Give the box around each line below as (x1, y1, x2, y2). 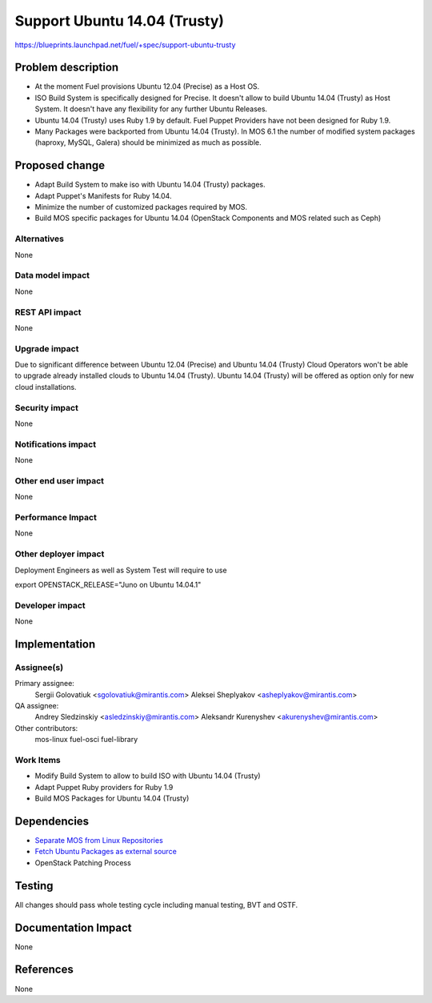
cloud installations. (14, 382, 77, 391)
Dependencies (14, 814, 90, 828)
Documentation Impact (14, 921, 132, 934)
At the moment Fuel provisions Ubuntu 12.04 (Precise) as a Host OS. (34, 82, 260, 91)
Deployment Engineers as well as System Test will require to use (14, 565, 227, 575)
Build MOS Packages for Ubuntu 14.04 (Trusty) (34, 793, 190, 804)
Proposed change (14, 158, 106, 172)
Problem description (14, 61, 119, 74)
